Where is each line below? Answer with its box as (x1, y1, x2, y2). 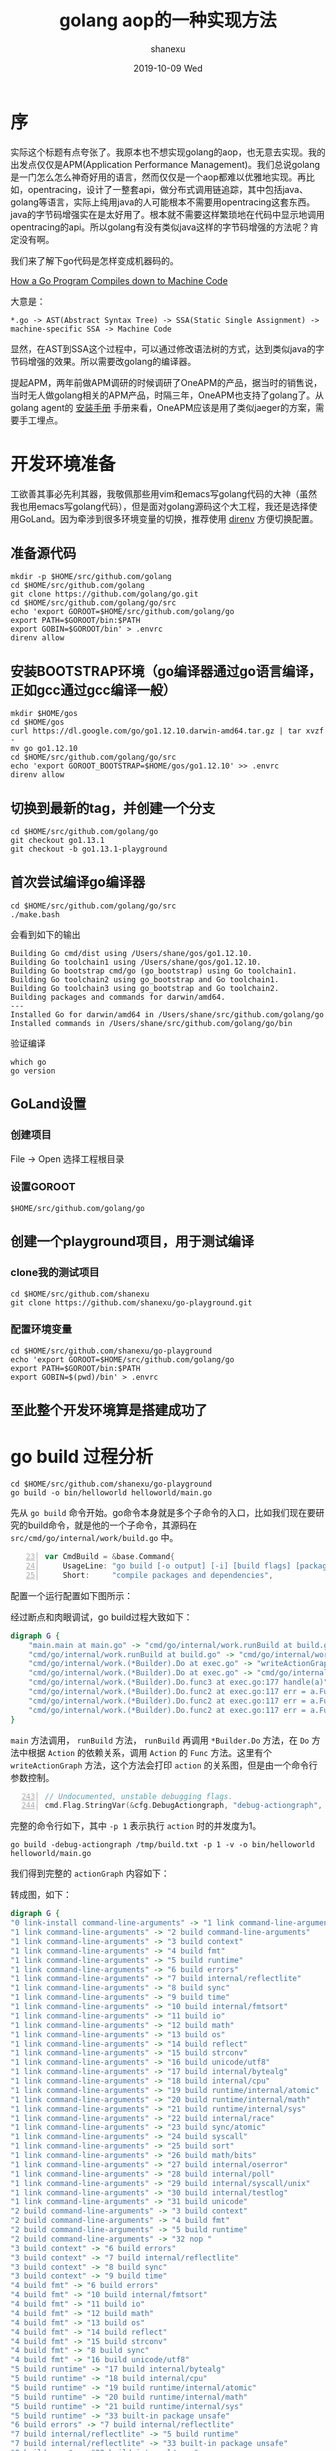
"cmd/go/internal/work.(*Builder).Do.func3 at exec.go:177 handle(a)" (28, 1677, 329, 1688)
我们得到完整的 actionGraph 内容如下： (10, 1867, 170, 1880)
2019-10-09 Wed (133, 62, 203, 74)
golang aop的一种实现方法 (59, 9, 277, 32)
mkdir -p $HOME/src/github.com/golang (10, 572, 172, 582)
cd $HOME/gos (10, 717, 65, 728)
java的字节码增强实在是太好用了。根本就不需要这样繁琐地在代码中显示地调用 (10, 208, 325, 220)
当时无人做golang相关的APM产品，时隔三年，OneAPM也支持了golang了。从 (10, 389, 325, 401)
